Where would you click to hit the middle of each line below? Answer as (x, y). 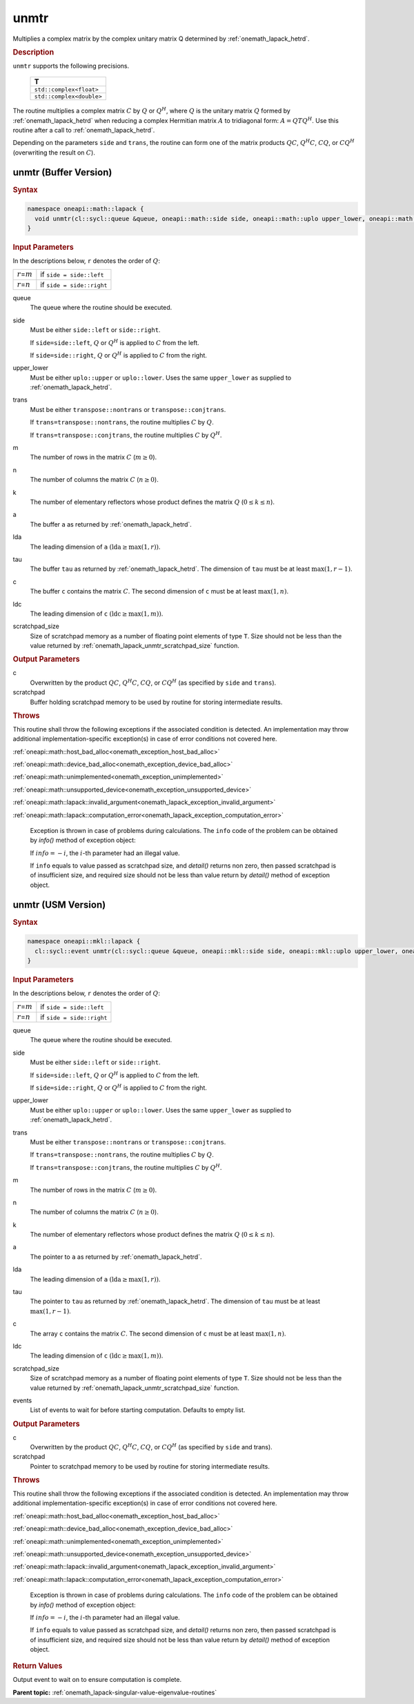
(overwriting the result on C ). (54, 153)
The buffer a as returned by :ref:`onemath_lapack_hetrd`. (111, 524)
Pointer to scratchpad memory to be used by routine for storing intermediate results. (150, 1466)
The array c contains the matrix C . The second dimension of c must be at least (142, 1333)
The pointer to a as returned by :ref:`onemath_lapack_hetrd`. (116, 1257)
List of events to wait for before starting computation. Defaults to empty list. (138, 1410)
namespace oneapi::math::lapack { (86, 209)
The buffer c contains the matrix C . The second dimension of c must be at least (143, 591)
